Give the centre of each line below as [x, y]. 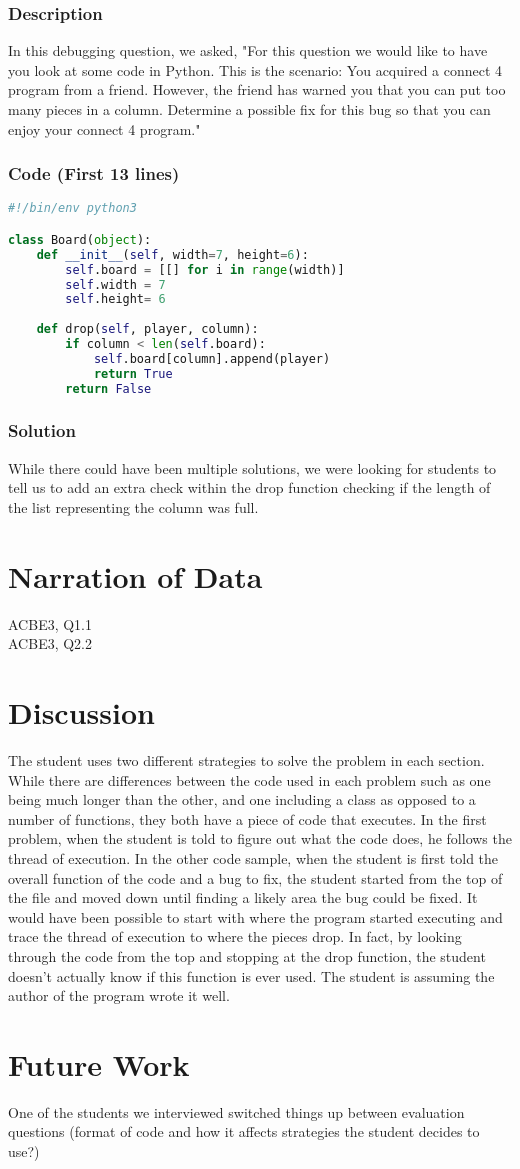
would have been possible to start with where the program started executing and [255, 916]
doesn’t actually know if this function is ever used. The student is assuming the [251, 975]
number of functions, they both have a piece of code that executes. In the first [247, 818]
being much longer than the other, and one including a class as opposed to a [242, 799]
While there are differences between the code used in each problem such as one [249, 779]
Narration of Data [135, 575]
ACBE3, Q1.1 [50, 623]
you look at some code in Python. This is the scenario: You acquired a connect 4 [255, 69]
